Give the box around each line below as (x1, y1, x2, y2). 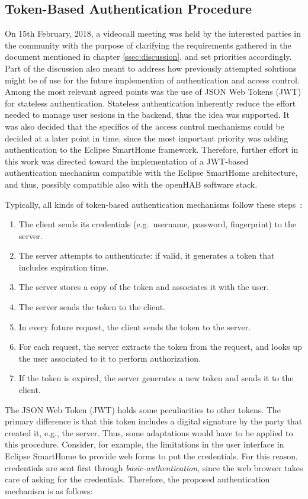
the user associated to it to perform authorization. (18, 352, 201, 364)
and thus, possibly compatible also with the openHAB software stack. (5, 178, 258, 190)
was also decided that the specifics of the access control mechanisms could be (5, 120, 284, 132)
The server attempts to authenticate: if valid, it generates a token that (18, 249, 275, 262)
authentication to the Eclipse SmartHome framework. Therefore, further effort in (5, 143, 299, 156)
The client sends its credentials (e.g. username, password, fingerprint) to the (18, 218, 296, 230)
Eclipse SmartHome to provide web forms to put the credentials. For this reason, (5, 450, 298, 462)
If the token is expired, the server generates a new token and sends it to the (18, 372, 294, 384)
